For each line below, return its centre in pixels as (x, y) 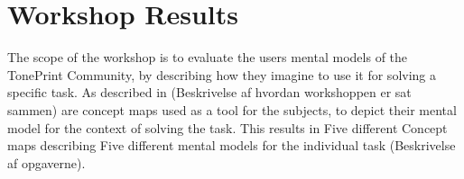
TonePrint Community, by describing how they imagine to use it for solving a (222, 74)
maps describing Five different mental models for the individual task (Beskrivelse (232, 145)
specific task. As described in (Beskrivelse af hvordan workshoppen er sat (209, 92)
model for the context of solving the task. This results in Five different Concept (227, 127)
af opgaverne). (46, 162)
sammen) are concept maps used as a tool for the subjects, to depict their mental (232, 109)
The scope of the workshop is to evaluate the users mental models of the (208, 57)
